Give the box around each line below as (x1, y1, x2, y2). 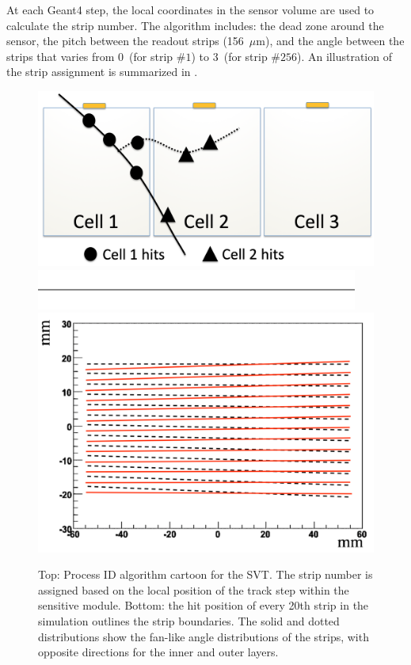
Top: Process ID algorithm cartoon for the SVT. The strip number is (38, 566, 373, 583)
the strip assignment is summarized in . (6, 63, 198, 80)
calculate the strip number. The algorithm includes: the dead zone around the (6, 17, 384, 33)
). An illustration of (297, 47, 392, 64)
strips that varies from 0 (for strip (6, 47, 173, 64)
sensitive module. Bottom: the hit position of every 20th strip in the (38, 597, 369, 614)
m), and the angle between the (256, 32, 405, 49)
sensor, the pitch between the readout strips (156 (6, 32, 244, 49)
